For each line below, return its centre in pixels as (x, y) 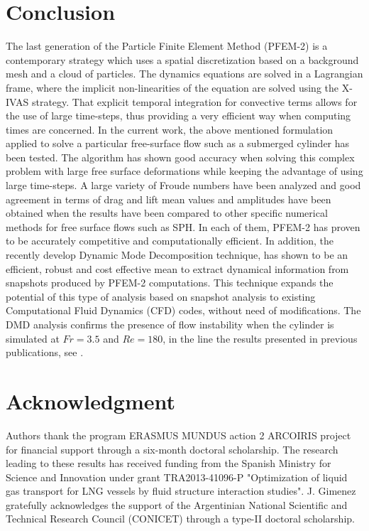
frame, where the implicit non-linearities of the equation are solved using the (172, 87)
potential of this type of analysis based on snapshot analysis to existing (161, 296)
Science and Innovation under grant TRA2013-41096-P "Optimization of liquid (177, 477)
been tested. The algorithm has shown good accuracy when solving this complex (180, 157)
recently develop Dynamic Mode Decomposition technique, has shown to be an (177, 255)
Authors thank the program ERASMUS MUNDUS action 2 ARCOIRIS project (178, 435)
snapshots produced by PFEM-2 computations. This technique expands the (170, 283)
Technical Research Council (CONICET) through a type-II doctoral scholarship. (180, 519)
